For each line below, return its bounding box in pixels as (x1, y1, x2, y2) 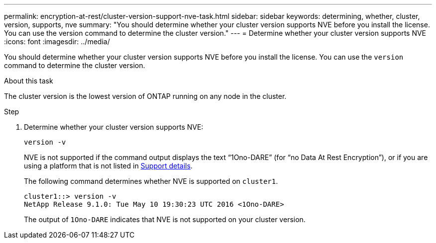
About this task (4, 77, 53, 85)
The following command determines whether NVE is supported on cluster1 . (24, 177, 278, 185)
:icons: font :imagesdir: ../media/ (4, 37, 110, 46)
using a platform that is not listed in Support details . (24, 162, 193, 170)
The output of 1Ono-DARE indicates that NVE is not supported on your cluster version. (24, 215, 306, 224)
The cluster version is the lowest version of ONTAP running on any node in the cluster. (4, 92, 287, 100)
